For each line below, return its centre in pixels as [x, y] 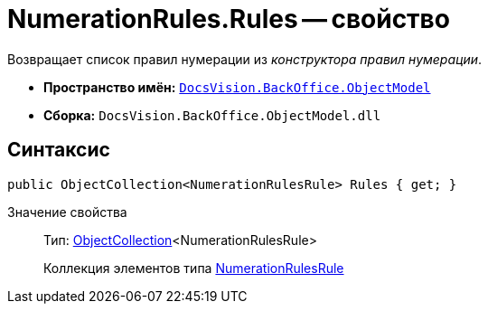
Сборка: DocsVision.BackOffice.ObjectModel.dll [212, 115]
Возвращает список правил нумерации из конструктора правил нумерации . [245, 59]
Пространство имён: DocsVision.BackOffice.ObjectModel [237, 87]
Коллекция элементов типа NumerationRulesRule [194, 268]
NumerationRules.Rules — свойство [229, 19]
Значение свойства [67, 212]
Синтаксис [59, 150]
